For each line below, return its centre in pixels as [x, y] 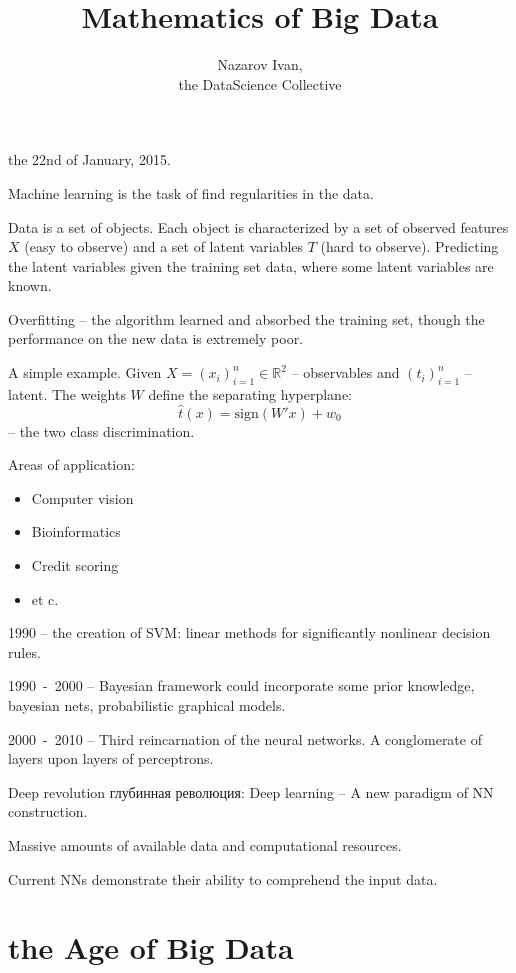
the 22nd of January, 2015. [89, 159]
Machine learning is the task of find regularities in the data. [191, 192]
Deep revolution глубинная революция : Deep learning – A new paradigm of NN [251, 791]
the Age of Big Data [151, 947]
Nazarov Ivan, [260, 64]
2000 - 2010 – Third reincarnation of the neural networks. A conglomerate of [245, 738]
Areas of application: [71, 464]
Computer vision [82, 497]
